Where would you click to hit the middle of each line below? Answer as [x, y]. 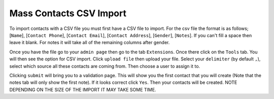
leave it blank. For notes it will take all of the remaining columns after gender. [90, 43]
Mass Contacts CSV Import [68, 13]
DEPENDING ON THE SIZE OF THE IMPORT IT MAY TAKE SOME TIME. [83, 89]
